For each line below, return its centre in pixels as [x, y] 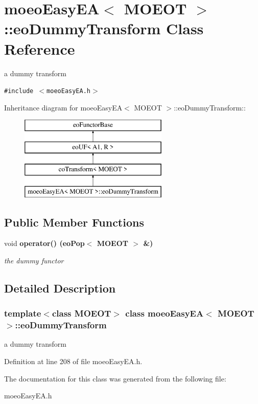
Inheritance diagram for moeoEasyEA [63, 107]
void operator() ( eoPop [44, 243]
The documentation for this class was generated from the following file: [115, 378]
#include [19, 91]
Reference [40, 48]
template [23, 313]
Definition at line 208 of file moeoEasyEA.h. [73, 361]
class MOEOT [81, 313]
